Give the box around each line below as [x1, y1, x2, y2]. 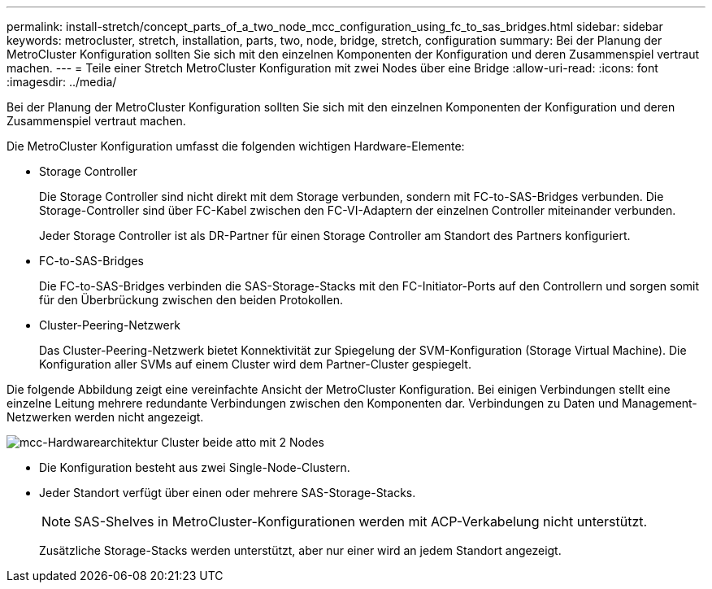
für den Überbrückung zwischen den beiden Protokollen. [39, 293, 343, 307]
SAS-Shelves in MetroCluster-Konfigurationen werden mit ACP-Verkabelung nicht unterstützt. [74, 513, 648, 530]
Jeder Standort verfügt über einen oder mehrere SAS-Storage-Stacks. [39, 486, 416, 500]
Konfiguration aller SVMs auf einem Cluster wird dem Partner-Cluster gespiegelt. [39, 357, 471, 371]
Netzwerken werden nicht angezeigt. [7, 410, 204, 424]
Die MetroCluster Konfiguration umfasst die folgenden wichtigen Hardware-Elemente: [7, 139, 465, 153]
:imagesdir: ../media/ [7, 75, 117, 89]
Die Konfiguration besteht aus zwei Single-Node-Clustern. [39, 460, 350, 474]
